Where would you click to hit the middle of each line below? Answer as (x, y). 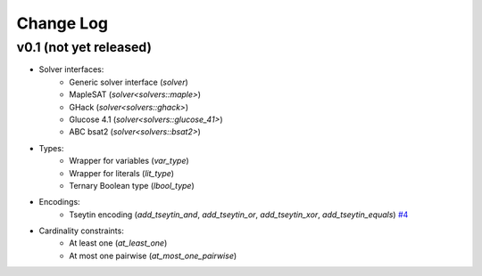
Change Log (62, 23)
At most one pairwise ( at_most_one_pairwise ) (153, 256)
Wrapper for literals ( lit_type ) (121, 173)
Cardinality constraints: (81, 231)
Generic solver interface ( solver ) (129, 82)
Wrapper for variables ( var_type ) (129, 161)
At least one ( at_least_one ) (118, 243)
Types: (51, 148)
